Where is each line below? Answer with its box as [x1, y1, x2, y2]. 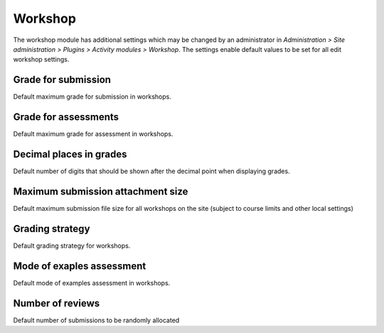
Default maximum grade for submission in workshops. [13, 92, 172, 101]
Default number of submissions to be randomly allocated [13, 316, 180, 324]
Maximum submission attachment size [13, 185, 188, 197]
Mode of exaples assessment [13, 260, 146, 272]
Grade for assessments [13, 111, 119, 124]
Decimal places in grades [13, 148, 127, 160]
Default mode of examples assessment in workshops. [13, 278, 171, 287]
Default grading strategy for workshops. [13, 241, 131, 250]
